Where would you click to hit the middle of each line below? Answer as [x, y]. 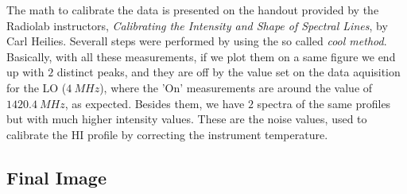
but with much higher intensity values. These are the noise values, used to [187, 119]
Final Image [56, 177]
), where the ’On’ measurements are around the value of [236, 87]
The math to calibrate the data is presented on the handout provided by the [193, 10]
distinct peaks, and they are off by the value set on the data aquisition [229, 72]
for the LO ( [37, 87]
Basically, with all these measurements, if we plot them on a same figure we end [201, 56]
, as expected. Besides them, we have [155, 103]
